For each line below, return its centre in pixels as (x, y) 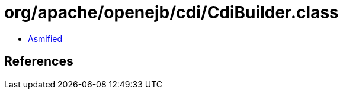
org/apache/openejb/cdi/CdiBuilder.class (171, 12)
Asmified (45, 38)
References (39, 61)
